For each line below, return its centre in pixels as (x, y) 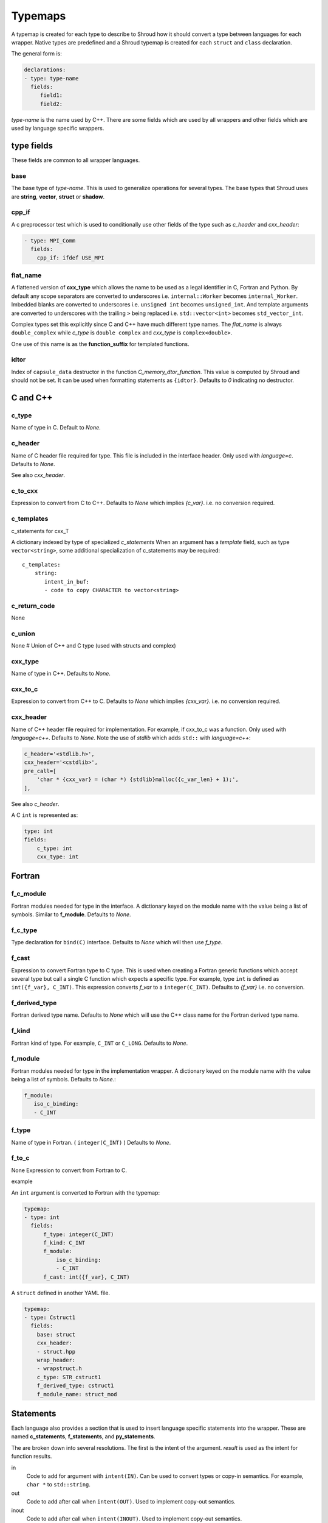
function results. (32, 1457)
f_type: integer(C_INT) (79, 1234)
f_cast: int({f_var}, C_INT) (87, 1277)
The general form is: (36, 54)
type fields (32, 146)
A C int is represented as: (45, 815)
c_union (23, 634)
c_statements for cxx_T (40, 531)
